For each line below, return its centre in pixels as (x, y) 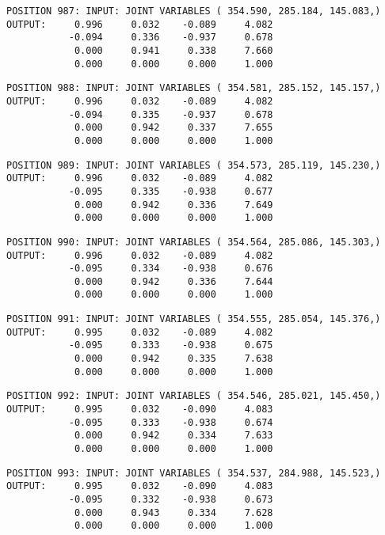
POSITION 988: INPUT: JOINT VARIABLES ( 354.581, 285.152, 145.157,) (194, 88)
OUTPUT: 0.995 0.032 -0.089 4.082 (140, 332)
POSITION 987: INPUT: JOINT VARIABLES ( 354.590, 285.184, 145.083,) (194, 11)
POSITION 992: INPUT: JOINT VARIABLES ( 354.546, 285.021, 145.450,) (194, 396)
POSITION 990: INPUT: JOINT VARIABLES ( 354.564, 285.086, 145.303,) (194, 242)
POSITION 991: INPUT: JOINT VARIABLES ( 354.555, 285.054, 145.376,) (194, 319)
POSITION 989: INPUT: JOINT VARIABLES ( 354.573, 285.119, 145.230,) (194, 165)
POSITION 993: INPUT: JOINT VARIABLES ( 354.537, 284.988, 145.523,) (194, 473)
